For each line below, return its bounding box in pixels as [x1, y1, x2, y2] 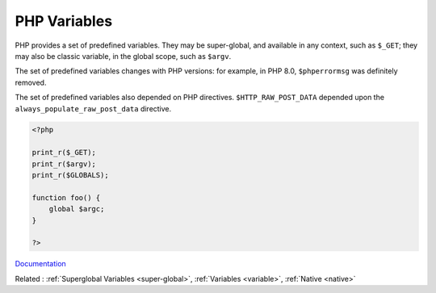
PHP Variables [15, 12, 113, 30]
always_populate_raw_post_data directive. [15, 103, 172, 113]
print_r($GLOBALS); [31, 170, 109, 180]
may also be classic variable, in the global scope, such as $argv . [15, 51, 232, 61]
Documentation [15, 259, 66, 269]
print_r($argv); [31, 159, 97, 169]
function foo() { [31, 193, 101, 202]
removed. [15, 77, 47, 87]
